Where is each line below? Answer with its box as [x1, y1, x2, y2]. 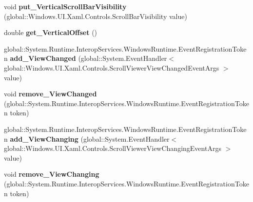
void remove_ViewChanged [4, 89, 97, 99]
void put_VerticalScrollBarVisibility [4, 1, 127, 11]
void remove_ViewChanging [4, 169, 99, 179]
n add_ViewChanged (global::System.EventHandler [4, 53, 167, 63]
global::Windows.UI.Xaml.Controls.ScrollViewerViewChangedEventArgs [4, 62, 219, 73]
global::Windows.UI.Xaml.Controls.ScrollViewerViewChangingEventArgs [4, 143, 221, 153]
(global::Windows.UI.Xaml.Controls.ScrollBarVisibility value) [4, 11, 187, 21]
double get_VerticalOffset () [4, 27, 97, 37]
